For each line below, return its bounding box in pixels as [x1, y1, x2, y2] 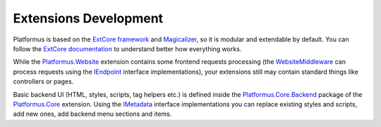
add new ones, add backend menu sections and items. [13, 109, 172, 119]
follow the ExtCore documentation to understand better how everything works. [13, 44, 242, 53]
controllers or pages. [13, 77, 74, 86]
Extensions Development [13, 11, 164, 26]
